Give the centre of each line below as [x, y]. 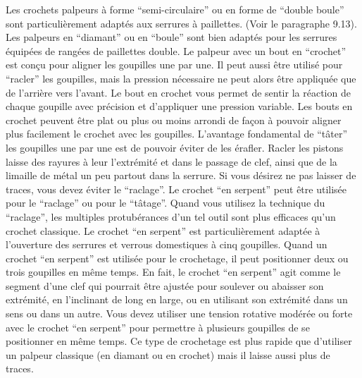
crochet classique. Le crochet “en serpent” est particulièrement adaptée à [163, 230]
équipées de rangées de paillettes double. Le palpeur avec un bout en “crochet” [176, 50]
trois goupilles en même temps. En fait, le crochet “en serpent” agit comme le [173, 272]
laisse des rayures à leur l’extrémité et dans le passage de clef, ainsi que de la [171, 161]
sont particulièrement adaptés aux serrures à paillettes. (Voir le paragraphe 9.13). [181, 23]
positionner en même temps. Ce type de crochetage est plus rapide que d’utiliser [179, 341]
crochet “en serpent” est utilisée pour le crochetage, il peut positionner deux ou [177, 258]
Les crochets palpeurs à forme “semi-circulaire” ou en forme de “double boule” [175, 9]
